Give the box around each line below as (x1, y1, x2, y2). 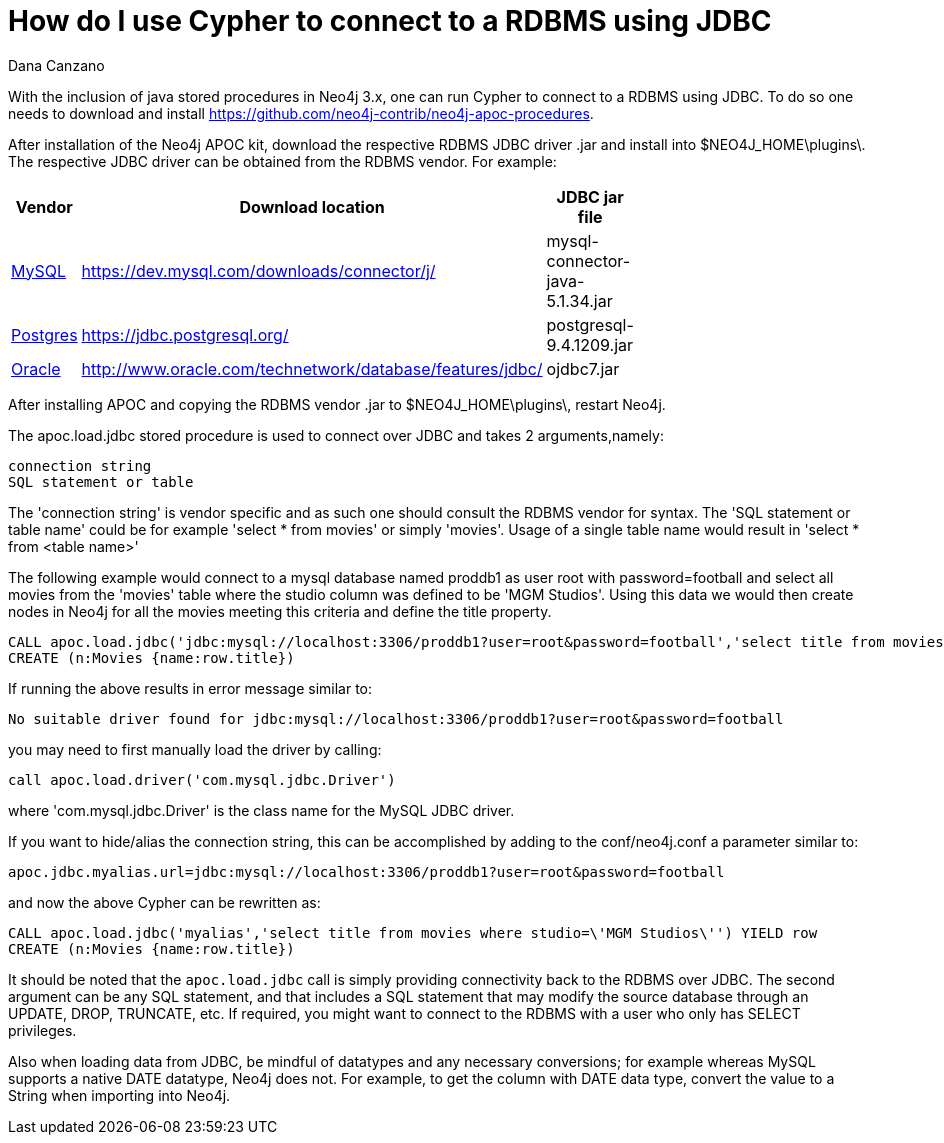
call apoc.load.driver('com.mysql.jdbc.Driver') (8, 771, 396, 788)
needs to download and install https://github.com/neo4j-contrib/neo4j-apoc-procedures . (8, 104, 594, 122)
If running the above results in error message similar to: (8, 679, 373, 697)
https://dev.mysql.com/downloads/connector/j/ (81, 260, 436, 281)
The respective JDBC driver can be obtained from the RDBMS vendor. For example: (8, 152, 557, 170)
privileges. (8, 1021, 77, 1039)
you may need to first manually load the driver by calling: (8, 740, 382, 758)
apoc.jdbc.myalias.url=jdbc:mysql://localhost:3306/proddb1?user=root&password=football (8, 863, 725, 880)
